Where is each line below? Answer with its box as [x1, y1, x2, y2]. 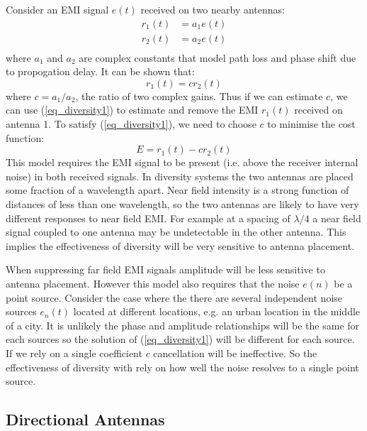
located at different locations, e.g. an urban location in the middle [73, 304, 361, 319]
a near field [312, 210, 361, 225]
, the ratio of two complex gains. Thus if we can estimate [75, 88, 323, 103]
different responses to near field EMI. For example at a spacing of [6, 210, 290, 225]
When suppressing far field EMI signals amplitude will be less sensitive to [6, 262, 325, 277]
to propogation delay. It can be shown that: [6, 64, 195, 79]
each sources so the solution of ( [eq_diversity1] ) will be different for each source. [6, 332, 355, 347]
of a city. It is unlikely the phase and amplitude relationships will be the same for [6, 317, 360, 332]
